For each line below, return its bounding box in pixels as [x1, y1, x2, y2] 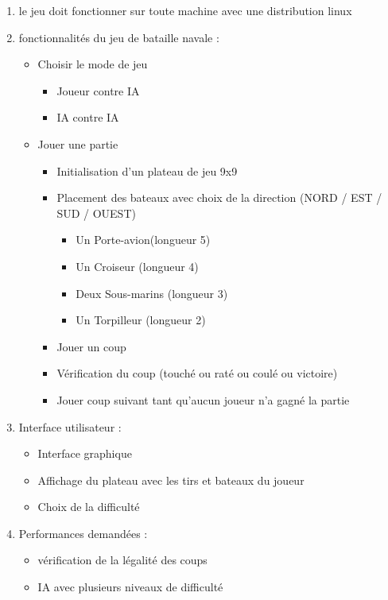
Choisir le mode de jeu [37, 56, 148, 72]
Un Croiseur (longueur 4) [76, 257, 199, 274]
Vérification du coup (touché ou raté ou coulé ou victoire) [56, 365, 338, 381]
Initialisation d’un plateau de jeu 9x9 [56, 162, 238, 179]
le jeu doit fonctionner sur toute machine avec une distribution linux [18, 2, 352, 18]
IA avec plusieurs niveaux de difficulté [37, 579, 223, 595]
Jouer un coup [56, 338, 126, 354]
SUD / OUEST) [56, 204, 136, 221]
